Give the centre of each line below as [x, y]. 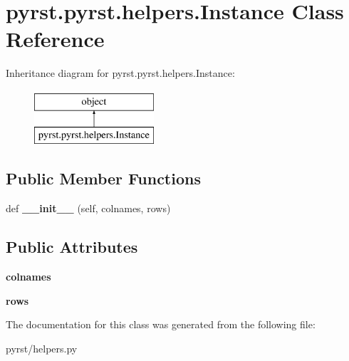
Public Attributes [72, 247]
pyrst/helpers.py [42, 348]
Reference [55, 39]
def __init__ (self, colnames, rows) [88, 208]
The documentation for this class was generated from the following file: [161, 324]
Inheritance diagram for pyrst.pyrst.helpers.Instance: [120, 73]
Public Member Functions [103, 178]
